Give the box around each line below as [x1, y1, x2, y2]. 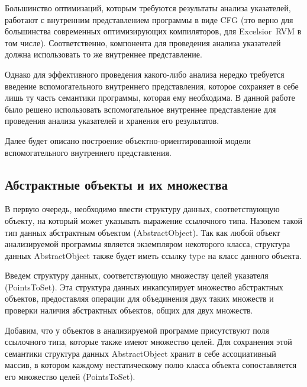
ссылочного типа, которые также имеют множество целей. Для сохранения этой [5, 335, 292, 348]
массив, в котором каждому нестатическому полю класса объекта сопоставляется [5, 359, 297, 371]
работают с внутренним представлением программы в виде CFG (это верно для [5, 13, 293, 25]
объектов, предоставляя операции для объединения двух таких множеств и [5, 292, 274, 305]
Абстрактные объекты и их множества [5, 175, 228, 193]
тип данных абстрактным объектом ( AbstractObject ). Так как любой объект [5, 226, 280, 238]
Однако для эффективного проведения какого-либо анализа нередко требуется [5, 68, 285, 80]
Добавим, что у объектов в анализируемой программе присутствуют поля [5, 324, 270, 336]
